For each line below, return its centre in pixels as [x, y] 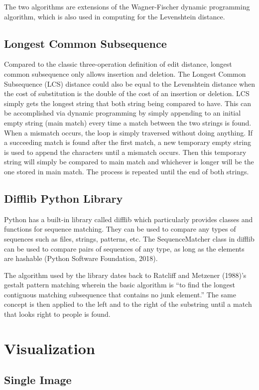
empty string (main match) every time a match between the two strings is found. [128, 122]
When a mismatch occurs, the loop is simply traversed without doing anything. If [129, 132]
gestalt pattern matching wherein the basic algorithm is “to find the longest [120, 285]
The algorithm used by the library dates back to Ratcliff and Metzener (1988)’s [125, 275]
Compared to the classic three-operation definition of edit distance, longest [118, 64]
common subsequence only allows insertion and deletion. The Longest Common [125, 73]
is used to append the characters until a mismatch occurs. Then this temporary [125, 152]
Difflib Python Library [64, 198]
